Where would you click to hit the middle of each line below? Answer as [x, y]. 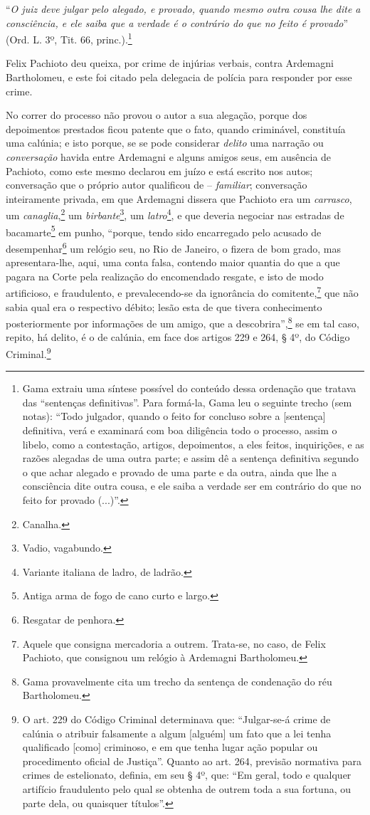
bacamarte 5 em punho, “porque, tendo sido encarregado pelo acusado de [164, 231]
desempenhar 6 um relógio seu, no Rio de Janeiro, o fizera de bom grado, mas [173, 247]
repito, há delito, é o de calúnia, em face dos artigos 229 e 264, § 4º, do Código [178, 337]
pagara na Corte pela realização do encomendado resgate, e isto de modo [165, 276]
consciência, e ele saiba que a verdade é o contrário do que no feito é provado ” [177, 22]
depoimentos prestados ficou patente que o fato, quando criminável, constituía [176, 128]
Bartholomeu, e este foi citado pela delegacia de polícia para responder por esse [179, 77]
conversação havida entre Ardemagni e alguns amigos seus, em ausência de [169, 157]
